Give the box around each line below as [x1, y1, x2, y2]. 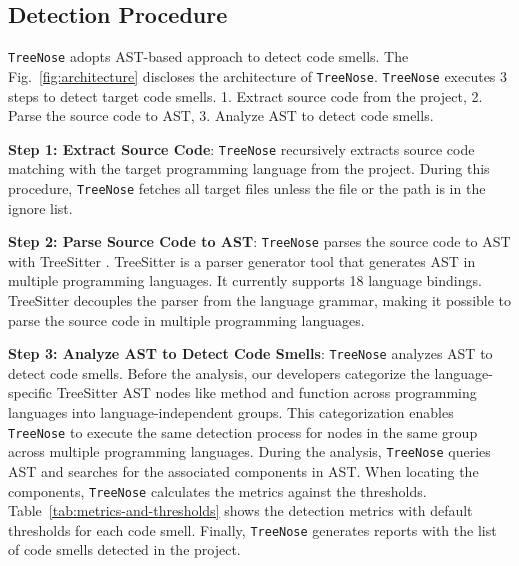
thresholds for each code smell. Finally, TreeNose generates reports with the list [8, 519, 497, 540]
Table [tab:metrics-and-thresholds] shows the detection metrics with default [8, 500, 473, 521]
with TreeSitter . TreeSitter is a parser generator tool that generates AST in [8, 250, 476, 271]
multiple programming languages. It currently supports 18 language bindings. [8, 270, 482, 291]
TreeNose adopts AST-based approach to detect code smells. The [8, 46, 409, 67]
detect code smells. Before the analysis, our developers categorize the [8, 362, 430, 383]
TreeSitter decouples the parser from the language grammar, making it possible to [8, 290, 512, 311]
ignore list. [8, 197, 73, 218]
